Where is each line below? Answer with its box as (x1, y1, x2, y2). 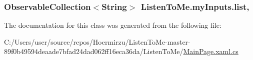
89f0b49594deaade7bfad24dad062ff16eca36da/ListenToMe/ (4, 46, 183, 57)
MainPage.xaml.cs (183, 46, 238, 57)
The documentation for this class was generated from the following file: (4, 20, 221, 30)
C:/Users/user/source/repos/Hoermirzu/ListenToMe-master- (4, 36, 190, 47)
